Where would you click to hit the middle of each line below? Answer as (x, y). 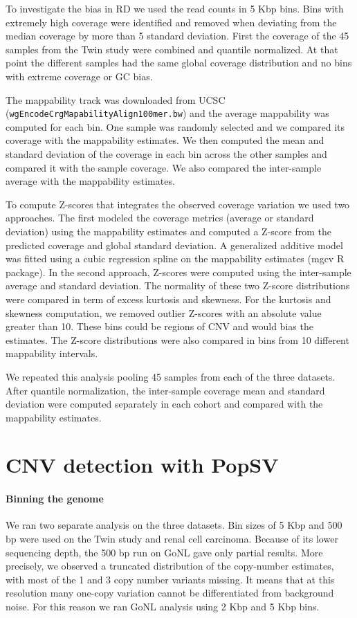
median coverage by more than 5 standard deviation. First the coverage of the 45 (177, 36)
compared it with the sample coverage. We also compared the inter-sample (164, 167)
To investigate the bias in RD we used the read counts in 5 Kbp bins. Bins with (175, 8)
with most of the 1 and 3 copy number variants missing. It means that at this (170, 579)
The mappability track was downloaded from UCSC (116, 99)
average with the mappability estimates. (90, 181)
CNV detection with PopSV (142, 465)
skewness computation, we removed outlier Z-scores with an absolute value (164, 312)
